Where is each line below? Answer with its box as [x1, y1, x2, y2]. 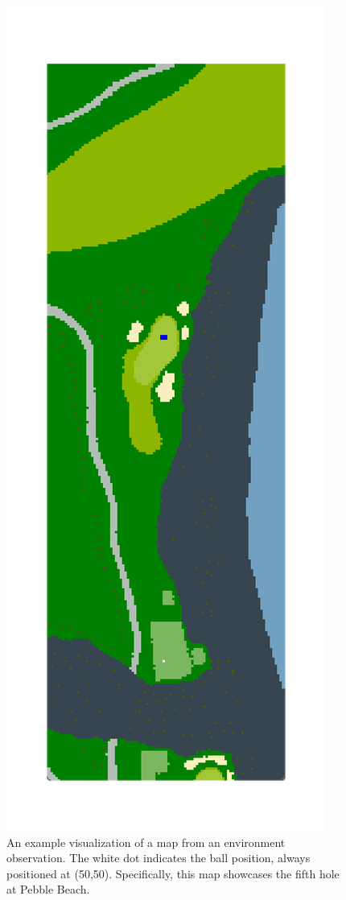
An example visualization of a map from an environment [6, 833, 286, 850]
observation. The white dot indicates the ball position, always [6, 849, 311, 866]
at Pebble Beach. [6, 881, 90, 898]
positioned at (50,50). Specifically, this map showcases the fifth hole [6, 865, 340, 881]
